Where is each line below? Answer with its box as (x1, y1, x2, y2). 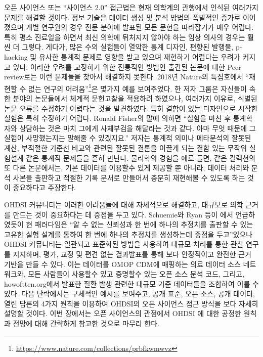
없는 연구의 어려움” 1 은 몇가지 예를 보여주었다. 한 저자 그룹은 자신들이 (28, 81, 247, 94)
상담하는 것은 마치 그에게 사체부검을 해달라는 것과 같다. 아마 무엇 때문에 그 (19, 122, 256, 133)
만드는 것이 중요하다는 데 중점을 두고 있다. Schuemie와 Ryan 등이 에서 (13, 209, 233, 219)
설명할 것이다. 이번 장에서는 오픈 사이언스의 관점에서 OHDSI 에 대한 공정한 (4, 308, 241, 319)
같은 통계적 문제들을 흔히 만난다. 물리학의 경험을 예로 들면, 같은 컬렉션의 (26, 152, 255, 163)
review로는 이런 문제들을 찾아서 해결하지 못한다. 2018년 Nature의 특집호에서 (4, 71, 243, 82)
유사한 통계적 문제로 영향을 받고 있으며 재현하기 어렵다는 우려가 (38, 51, 240, 62)
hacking (4, 51, 28, 62)
